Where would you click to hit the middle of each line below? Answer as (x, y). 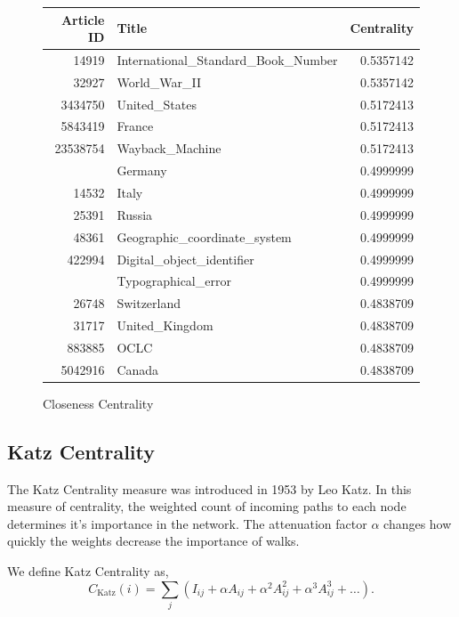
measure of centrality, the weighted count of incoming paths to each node (207, 506)
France (135, 126)
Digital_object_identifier (185, 259)
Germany (142, 170)
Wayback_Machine (169, 148)
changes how (418, 523)
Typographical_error (174, 281)
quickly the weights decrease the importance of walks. (153, 541)
